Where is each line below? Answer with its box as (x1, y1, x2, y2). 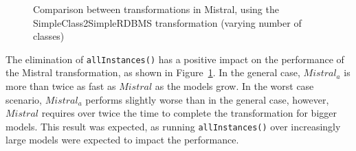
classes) (33, 29, 65, 43)
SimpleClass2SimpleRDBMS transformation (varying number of (33, 15, 302, 30)
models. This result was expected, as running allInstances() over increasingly (5, 119, 341, 133)
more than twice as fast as (5, 79, 116, 93)
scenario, (5, 92, 43, 106)
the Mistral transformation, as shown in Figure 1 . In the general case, (5, 65, 300, 80)
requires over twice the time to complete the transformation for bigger (41, 106, 337, 120)
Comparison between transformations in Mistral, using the (33, 2, 279, 16)
